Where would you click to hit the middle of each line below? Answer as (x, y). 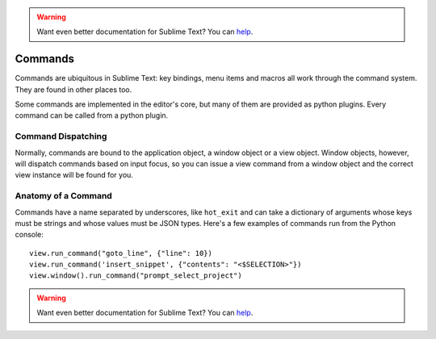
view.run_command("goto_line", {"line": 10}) (121, 253)
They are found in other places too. (73, 90)
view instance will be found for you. (74, 175)
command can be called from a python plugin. (92, 115)
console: (29, 235)
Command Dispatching (61, 136)
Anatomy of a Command (63, 196)
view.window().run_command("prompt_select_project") (136, 276)
